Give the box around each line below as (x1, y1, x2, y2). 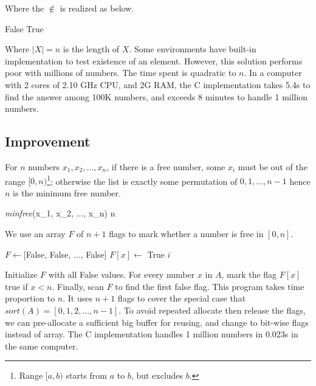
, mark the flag (221, 268, 277, 281)
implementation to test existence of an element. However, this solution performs (5, 54, 303, 67)
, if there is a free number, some (106, 160, 225, 173)
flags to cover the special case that (117, 292, 246, 305)
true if (5, 280, 28, 292)
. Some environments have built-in (129, 43, 256, 55)
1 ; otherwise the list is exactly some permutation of (47, 173, 238, 187)
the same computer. (5, 339, 78, 352)
